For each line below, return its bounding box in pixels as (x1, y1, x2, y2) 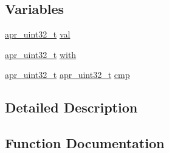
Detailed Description (5, 98, 138, 117)
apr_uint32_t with (5, 48, 77, 60)
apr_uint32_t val (5, 28, 71, 41)
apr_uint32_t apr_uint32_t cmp (5, 68, 130, 81)
